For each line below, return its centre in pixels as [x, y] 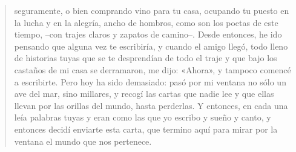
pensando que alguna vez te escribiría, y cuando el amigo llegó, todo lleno [151, 46]
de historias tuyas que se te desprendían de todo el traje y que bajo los [146, 58]
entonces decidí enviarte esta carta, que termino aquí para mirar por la [146, 129]
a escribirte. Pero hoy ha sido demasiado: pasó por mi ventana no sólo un [150, 81]
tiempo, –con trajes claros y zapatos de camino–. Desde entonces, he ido [148, 34]
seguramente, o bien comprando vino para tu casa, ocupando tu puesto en [152, 10]
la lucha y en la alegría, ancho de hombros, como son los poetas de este [146, 22]
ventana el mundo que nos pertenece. [83, 141]
